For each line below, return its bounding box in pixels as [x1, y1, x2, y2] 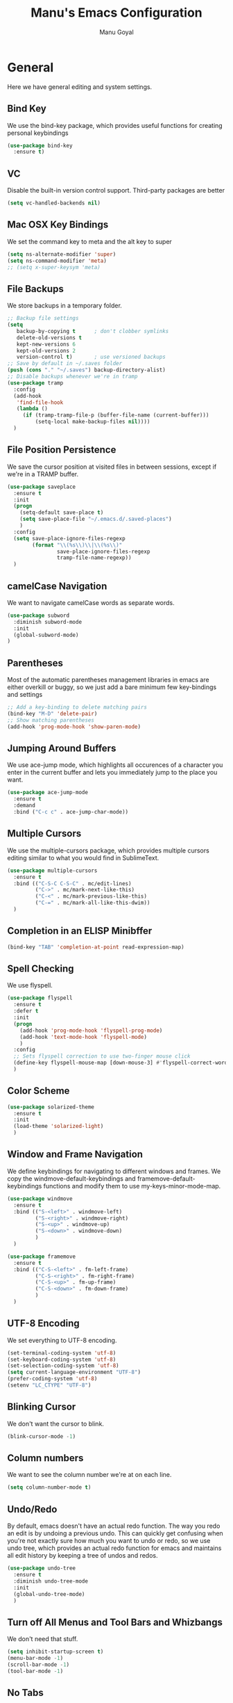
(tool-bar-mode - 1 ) [7, 1668, 64, 1674]
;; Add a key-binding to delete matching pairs [7, 704, 148, 711]
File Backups [7, 283, 64, 295]
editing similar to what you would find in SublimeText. [7, 853, 159, 862]
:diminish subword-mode [13, 618, 82, 625]
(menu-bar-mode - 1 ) [7, 1655, 64, 1662]
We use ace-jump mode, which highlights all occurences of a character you [7, 761, 223, 769]
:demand [13, 802, 36, 809]
